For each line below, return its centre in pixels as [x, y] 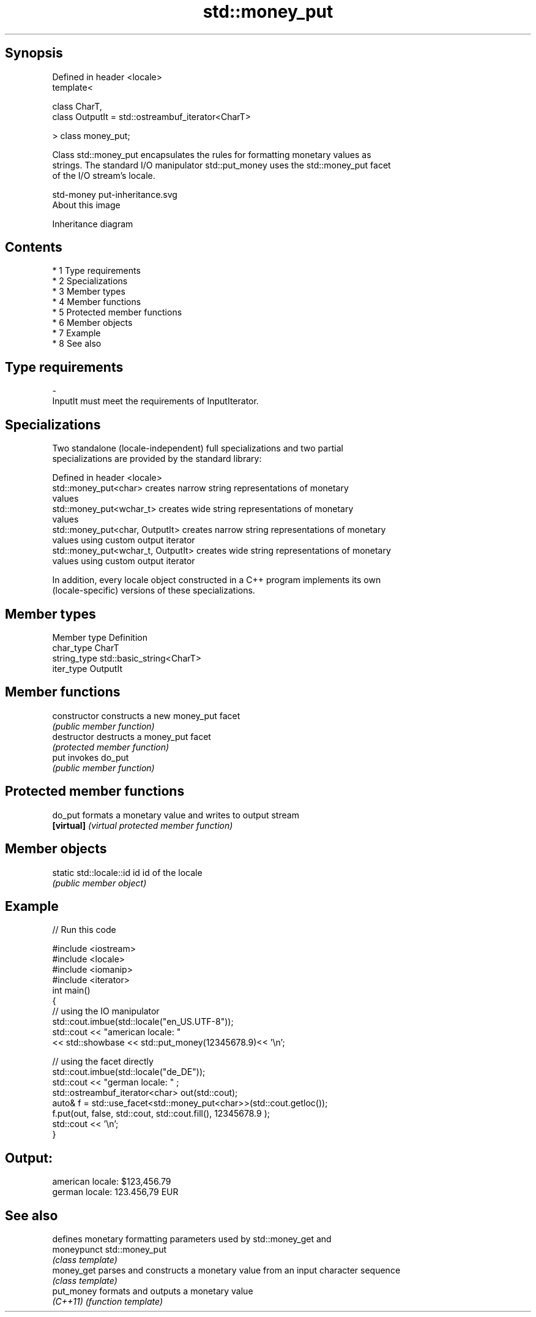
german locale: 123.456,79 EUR [115, 1192]
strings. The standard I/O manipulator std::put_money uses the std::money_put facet [221, 165]
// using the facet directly [103, 1062]
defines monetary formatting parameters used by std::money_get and [192, 1239]
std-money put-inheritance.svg [115, 194]
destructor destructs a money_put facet [132, 736]
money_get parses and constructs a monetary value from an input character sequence [226, 1270]
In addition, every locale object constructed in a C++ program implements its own [217, 580]
